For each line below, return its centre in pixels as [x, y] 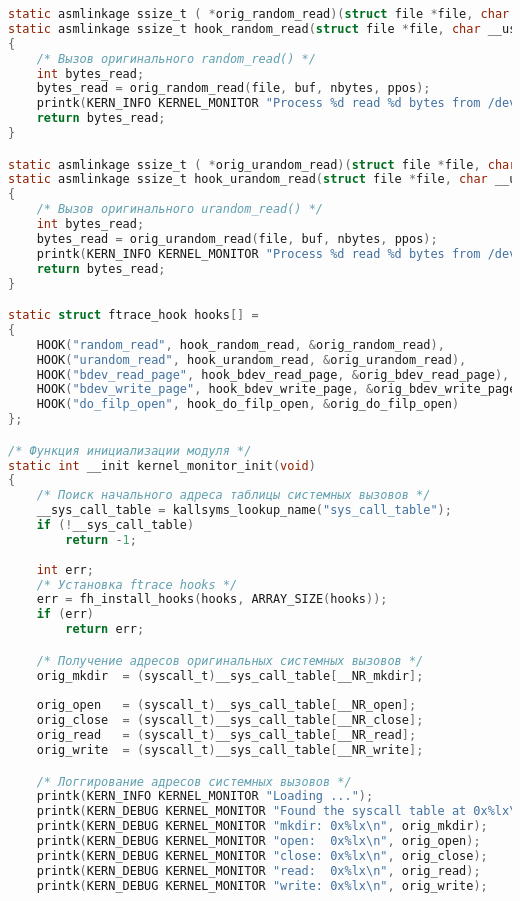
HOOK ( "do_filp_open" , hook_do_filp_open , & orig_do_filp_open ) [248, 404]
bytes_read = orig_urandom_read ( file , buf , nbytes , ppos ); [237, 238]
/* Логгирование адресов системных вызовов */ [194, 781]
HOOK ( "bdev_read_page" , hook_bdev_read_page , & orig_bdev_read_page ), [273, 374]
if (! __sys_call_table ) [115, 525]
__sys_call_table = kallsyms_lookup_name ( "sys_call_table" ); [244, 510]
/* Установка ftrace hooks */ [137, 584]
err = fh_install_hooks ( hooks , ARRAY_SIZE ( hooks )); [212, 599]
